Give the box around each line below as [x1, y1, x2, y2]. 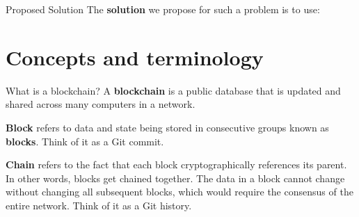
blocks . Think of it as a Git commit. [6, 134, 164, 148]
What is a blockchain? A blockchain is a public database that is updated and [6, 83, 341, 97]
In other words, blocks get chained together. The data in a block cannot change [6, 170, 345, 185]
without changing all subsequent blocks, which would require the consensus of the [6, 184, 353, 199]
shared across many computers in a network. [6, 97, 196, 111]
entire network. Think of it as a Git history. [6, 198, 192, 212]
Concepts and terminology [6, 42, 264, 71]
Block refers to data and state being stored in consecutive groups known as [6, 120, 329, 134]
